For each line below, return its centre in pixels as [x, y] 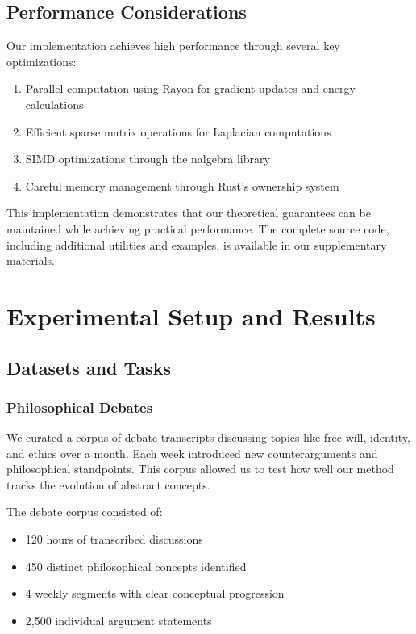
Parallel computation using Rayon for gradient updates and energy [190, 88]
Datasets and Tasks [89, 367]
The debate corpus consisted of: [85, 512]
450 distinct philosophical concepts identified [136, 566]
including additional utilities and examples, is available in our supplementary [197, 244]
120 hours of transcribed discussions [114, 539]
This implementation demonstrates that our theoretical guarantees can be [189, 213]
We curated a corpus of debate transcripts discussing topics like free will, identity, [208, 437]
